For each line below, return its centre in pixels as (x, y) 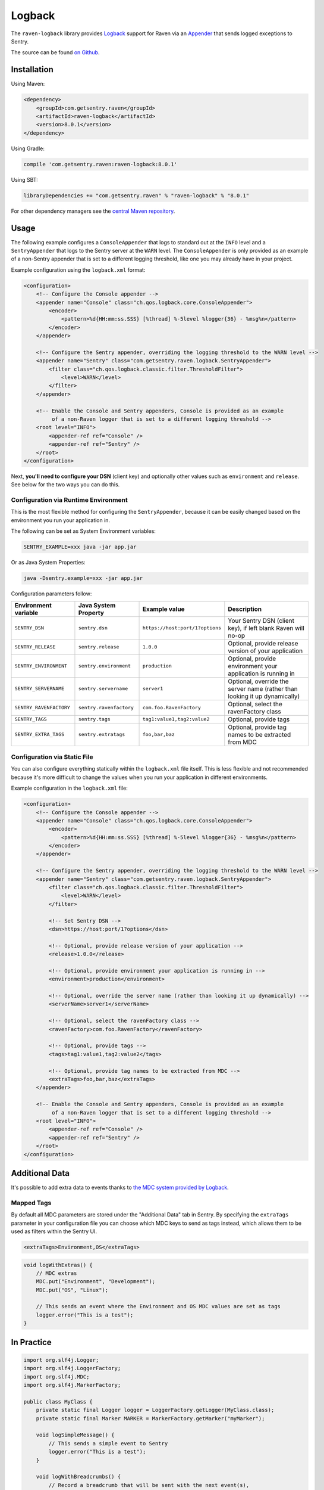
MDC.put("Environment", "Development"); (96, 1282)
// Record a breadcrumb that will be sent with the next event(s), (149, 1485)
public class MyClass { (58, 1401)
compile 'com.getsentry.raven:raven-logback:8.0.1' (100, 164)
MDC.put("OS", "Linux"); (72, 1290)
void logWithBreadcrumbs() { (78, 1477)
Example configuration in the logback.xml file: (69, 788)
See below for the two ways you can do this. (65, 485)
